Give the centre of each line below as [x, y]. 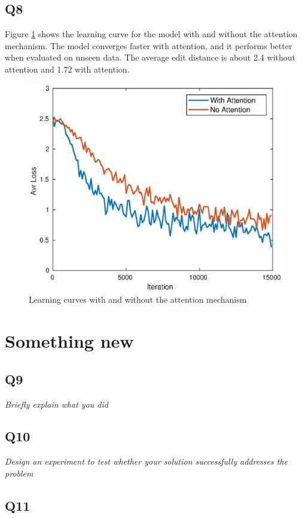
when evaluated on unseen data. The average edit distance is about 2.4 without [150, 57]
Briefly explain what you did [57, 404]
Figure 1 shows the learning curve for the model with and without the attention [151, 34]
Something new [69, 341]
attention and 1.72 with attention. [67, 69]
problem [19, 473]
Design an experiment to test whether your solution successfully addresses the [146, 461]
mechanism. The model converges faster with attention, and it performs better [149, 45]
